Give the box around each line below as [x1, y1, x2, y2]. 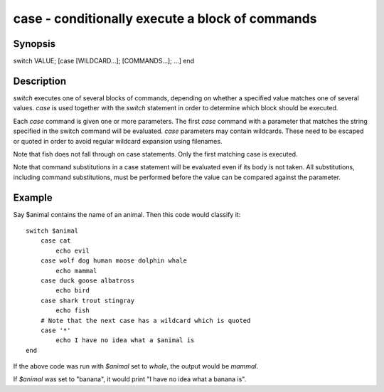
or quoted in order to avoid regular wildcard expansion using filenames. [13, 137, 223, 145]
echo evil [55, 246, 90, 255]
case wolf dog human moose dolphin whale [40, 257, 188, 265]
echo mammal [55, 267, 97, 275]
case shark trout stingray [40, 296, 135, 304]
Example [13, 191, 53, 203]
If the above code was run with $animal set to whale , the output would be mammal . [13, 362, 259, 371]
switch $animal [26, 227, 79, 235]
